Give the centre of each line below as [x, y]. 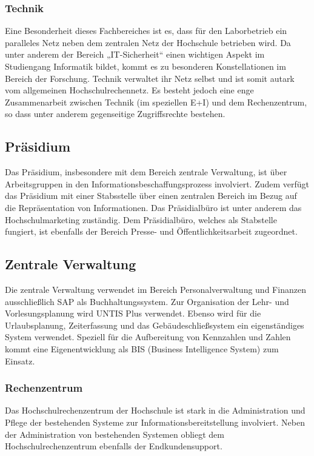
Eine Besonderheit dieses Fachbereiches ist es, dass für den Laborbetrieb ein [146, 31]
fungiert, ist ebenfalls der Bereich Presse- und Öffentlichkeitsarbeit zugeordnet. [151, 231]
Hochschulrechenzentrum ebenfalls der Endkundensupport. [114, 446]
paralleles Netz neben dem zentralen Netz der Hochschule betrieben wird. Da [148, 42]
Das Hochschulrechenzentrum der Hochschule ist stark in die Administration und [155, 410]
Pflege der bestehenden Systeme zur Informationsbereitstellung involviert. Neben [155, 422]
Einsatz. [20, 360]
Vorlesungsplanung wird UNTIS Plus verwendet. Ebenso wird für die [133, 313]
